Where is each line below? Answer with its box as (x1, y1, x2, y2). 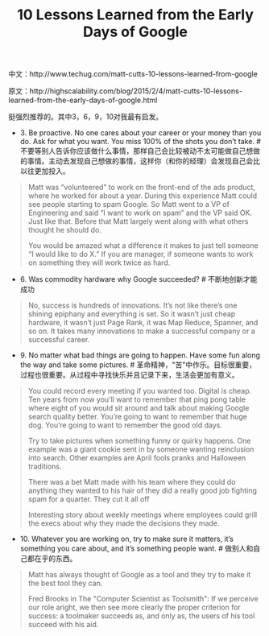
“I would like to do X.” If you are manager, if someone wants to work (27, 250, 254, 259)
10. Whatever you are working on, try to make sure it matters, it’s (19, 534, 234, 544)
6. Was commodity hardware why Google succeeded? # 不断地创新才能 (19, 275, 258, 284)
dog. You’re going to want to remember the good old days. (27, 420, 223, 430)
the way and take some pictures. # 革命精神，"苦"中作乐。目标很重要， (19, 360, 256, 370)
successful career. (27, 335, 90, 345)
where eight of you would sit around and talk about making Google (27, 403, 250, 413)
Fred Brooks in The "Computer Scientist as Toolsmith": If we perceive (27, 594, 259, 604)
